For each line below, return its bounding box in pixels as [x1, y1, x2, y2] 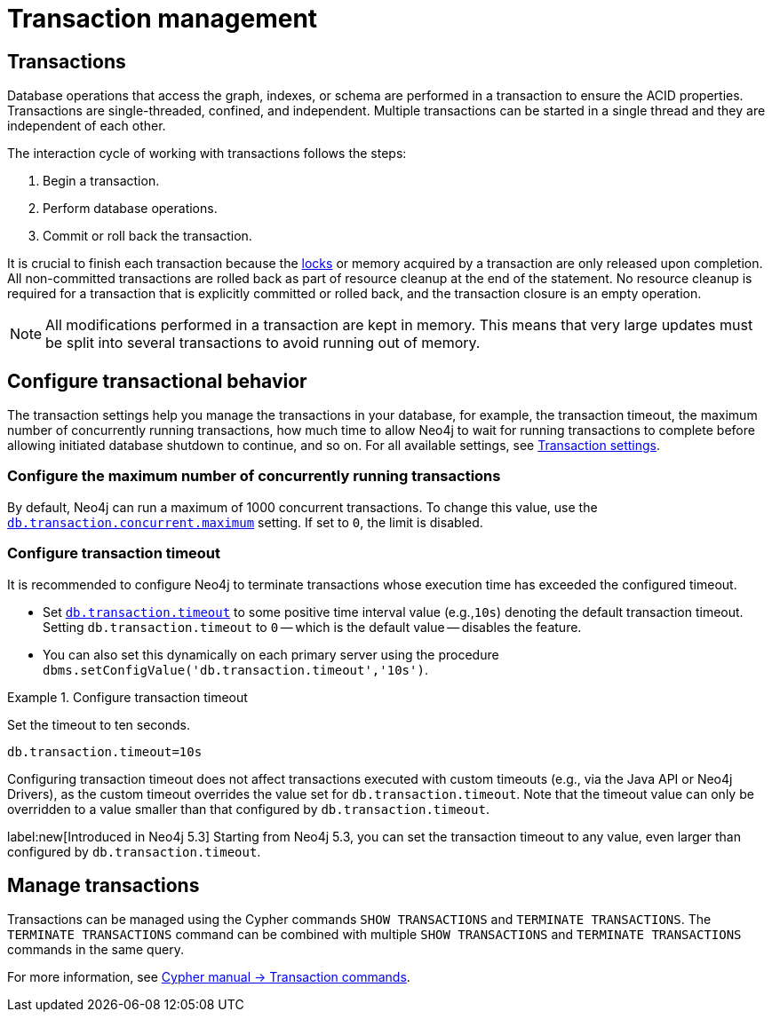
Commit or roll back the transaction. [43, 228, 252, 244]
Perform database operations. [43, 201, 218, 217]
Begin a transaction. [43, 173, 160, 189]
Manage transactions [7, 873, 200, 897]
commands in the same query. [7, 942, 184, 958]
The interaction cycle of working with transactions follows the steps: [7, 146, 407, 162]
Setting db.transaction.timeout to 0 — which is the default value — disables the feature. [43, 619, 582, 635]
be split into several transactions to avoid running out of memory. [45, 334, 481, 352]
